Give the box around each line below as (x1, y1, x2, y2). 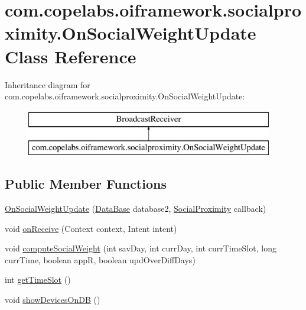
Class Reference (5, 44, 136, 68)
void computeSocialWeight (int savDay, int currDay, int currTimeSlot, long (5, 242, 276, 254)
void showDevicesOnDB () (5, 293, 100, 306)
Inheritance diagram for (5, 78, 90, 91)
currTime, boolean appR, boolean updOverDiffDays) (5, 253, 196, 266)
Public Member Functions (5, 175, 167, 193)
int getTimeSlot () (5, 273, 71, 286)
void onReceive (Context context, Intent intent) (5, 222, 177, 234)
